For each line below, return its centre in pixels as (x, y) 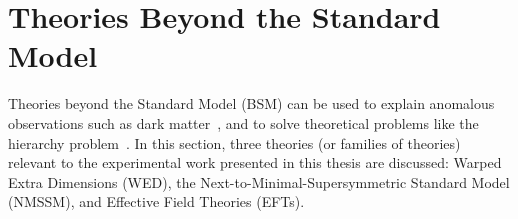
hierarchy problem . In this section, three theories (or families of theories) (234, 142)
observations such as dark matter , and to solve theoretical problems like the (243, 122)
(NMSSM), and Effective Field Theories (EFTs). (156, 201)
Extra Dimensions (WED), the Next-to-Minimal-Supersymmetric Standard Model (259, 181)
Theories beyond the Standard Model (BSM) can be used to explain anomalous (251, 103)
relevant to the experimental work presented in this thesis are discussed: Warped (255, 162)
